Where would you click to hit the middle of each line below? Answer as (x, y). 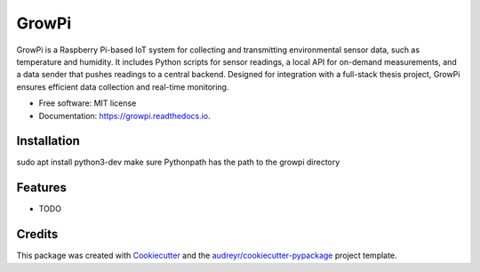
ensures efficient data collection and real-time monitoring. (123, 87)
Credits (37, 234)
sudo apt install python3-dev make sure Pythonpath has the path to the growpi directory (178, 162)
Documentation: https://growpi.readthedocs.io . (124, 116)
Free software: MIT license (88, 103)
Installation (48, 141)
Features (41, 188)
